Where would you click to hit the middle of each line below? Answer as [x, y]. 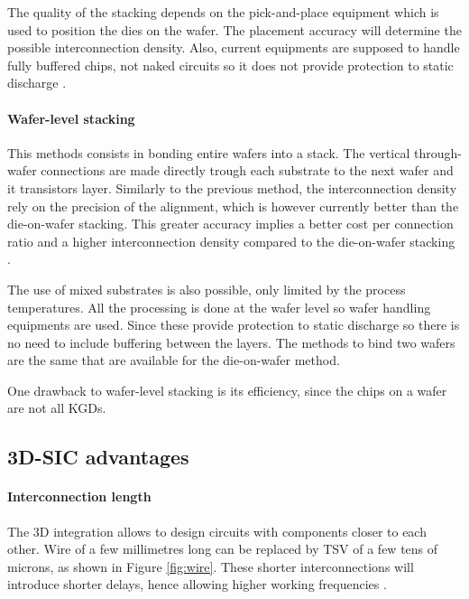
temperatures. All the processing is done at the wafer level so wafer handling [219, 307]
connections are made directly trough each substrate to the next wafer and [247, 170]
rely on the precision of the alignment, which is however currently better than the [233, 206]
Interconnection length [79, 496]
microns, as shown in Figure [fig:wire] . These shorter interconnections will [211, 566]
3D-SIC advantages [98, 457]
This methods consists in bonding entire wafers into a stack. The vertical [209, 152]
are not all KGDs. [57, 408]
